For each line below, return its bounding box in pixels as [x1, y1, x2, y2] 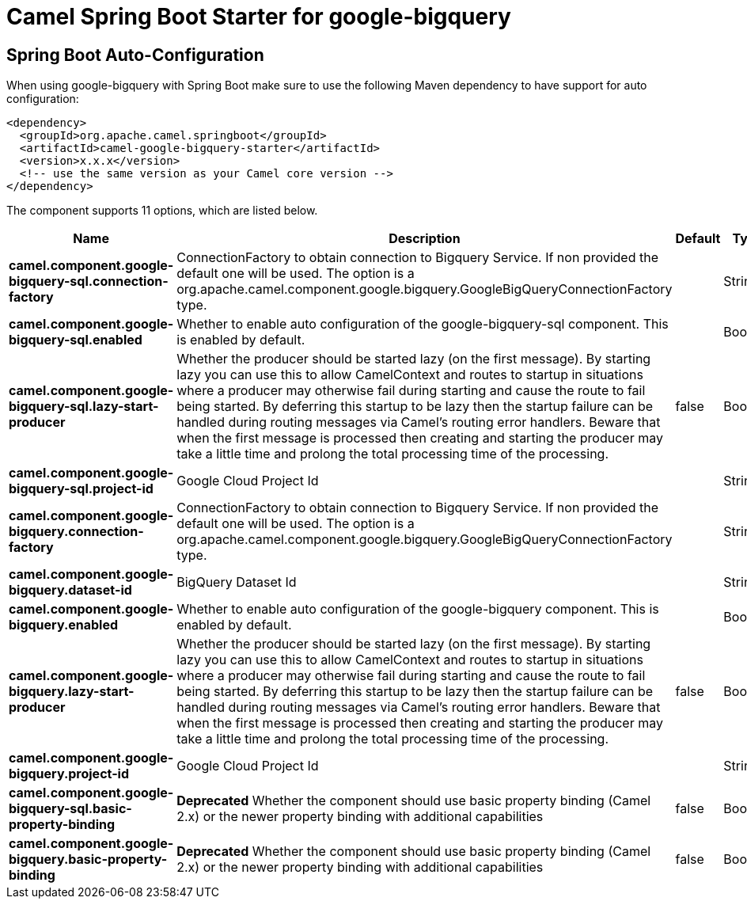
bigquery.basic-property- [9, 851, 168, 868]
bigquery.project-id [9, 766, 130, 782]
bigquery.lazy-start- [9, 683, 135, 700]
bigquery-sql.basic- [9, 800, 132, 817]
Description [389, 230, 461, 247]
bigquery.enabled [9, 617, 119, 633]
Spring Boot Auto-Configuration [6, 44, 264, 65]
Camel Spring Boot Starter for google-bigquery [6, 3, 511, 30]
